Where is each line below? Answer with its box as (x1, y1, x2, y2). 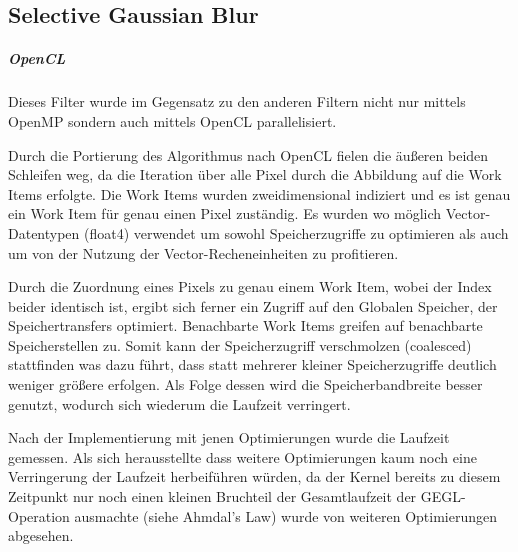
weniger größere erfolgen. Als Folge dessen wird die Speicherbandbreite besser (8, 374, 483, 395)
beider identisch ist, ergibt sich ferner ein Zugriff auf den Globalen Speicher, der (8, 295, 498, 316)
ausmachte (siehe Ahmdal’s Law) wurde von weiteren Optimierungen (74, 505, 498, 526)
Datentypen (8, 222, 80, 243)
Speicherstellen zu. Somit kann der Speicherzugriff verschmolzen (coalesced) (8, 334, 472, 355)
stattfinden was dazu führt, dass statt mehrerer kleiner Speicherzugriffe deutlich (8, 354, 497, 375)
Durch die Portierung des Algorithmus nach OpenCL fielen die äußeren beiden (8, 144, 489, 165)
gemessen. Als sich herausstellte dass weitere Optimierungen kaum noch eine (8, 446, 477, 467)
